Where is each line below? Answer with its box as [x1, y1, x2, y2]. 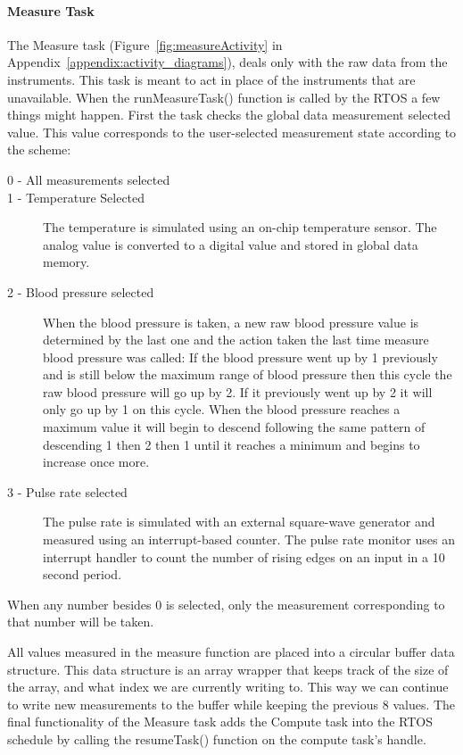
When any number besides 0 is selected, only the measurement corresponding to [7, 594, 445, 613]
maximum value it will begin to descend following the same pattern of [43, 418, 426, 436]
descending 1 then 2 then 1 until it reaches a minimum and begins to [43, 435, 420, 453]
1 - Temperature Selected [7, 187, 145, 206]
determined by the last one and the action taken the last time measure [43, 330, 429, 349]
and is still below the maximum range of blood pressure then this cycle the [43, 365, 452, 384]
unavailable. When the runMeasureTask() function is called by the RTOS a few [7, 87, 441, 106]
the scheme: [7, 140, 71, 159]
